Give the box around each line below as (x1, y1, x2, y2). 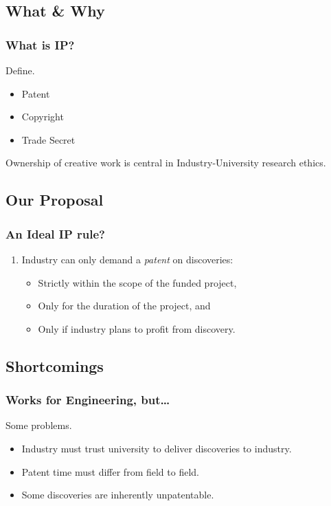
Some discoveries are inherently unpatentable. (21, 487, 214, 502)
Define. (5, 63, 35, 77)
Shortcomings (5, 355, 104, 376)
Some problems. (5, 418, 72, 432)
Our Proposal (5, 189, 104, 210)
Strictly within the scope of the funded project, (38, 275, 237, 289)
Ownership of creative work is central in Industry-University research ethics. (5, 155, 326, 170)
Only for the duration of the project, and (38, 298, 211, 313)
